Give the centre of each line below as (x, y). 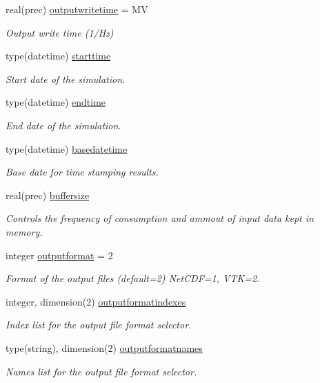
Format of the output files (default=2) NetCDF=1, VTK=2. (133, 278)
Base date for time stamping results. (82, 172)
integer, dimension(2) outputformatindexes (96, 301)
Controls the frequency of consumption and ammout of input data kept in (160, 218)
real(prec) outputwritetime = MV (77, 9)
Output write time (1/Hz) (60, 32)
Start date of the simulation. (66, 78)
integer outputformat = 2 (59, 255)
